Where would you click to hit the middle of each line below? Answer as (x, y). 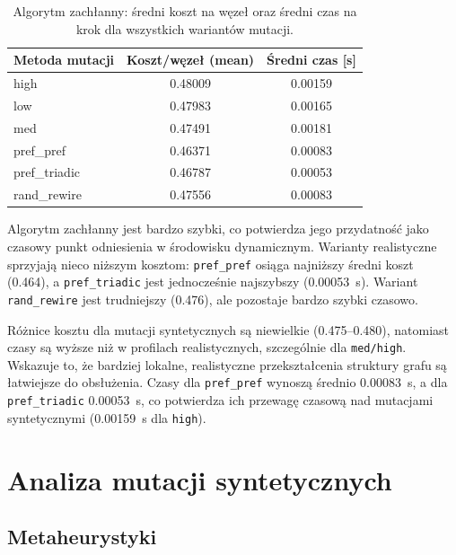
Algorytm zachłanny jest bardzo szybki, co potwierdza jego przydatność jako (218, 229)
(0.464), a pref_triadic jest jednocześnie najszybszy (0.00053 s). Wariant (213, 282)
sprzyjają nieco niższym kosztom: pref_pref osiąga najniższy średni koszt (210, 264)
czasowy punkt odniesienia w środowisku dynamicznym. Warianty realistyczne (222, 246)
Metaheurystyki (82, 537)
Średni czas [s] (311, 60)
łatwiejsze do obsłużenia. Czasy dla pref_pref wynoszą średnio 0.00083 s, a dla (228, 382)
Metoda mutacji (64, 60)
